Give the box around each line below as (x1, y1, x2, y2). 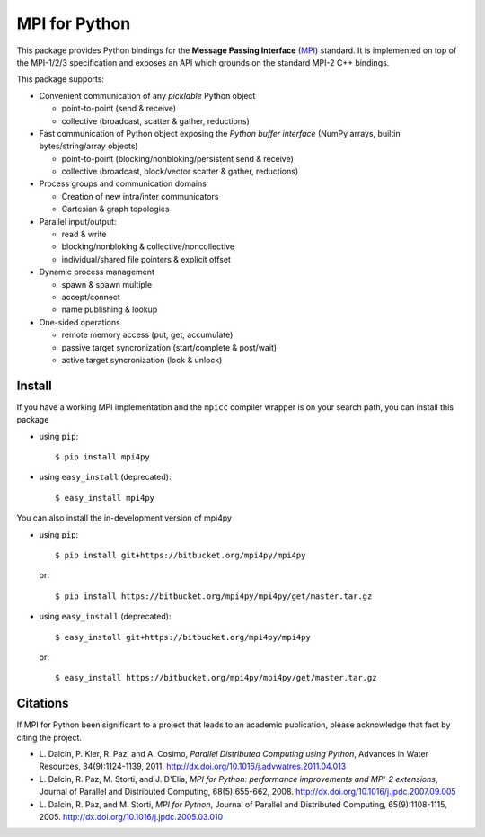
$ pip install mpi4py (55, 452, 150, 462)
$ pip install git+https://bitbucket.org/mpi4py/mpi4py (55, 549, 306, 560)
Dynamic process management (39, 266, 154, 278)
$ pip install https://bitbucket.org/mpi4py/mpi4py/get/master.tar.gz (55, 591, 373, 601)
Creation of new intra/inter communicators (61, 191, 219, 201)
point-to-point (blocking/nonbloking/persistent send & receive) (61, 153, 294, 164)
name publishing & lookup (61, 304, 158, 315)
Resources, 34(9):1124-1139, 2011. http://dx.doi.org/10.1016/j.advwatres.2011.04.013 (39, 761, 347, 772)
